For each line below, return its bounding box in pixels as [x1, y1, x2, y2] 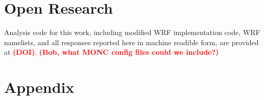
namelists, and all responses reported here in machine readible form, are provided [4, 37, 259, 47]
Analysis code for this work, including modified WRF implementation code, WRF [4, 27, 260, 38]
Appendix [4, 77, 75, 97]
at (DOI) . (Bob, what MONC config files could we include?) [4, 47, 219, 57]
